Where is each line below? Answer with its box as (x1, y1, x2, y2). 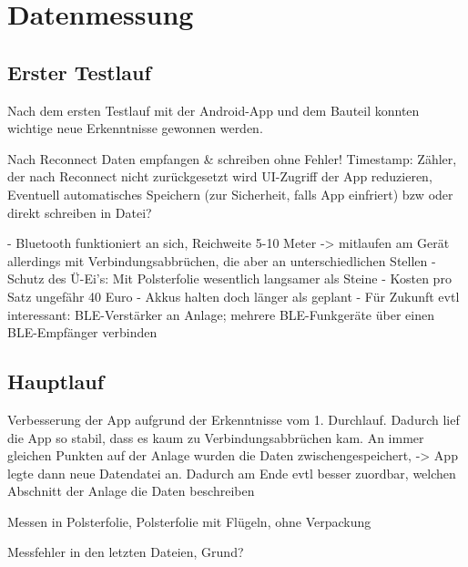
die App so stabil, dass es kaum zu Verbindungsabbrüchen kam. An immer (7, 428, 424, 447)
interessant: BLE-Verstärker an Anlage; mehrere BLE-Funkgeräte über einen (7, 304, 434, 324)
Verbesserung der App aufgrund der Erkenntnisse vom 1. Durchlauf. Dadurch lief (7, 409, 460, 428)
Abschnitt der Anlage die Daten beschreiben (7, 481, 255, 500)
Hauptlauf (7, 367, 105, 396)
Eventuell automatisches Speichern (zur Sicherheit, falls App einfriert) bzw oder (7, 184, 453, 203)
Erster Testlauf (7, 57, 151, 86)
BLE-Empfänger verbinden (7, 323, 158, 342)
